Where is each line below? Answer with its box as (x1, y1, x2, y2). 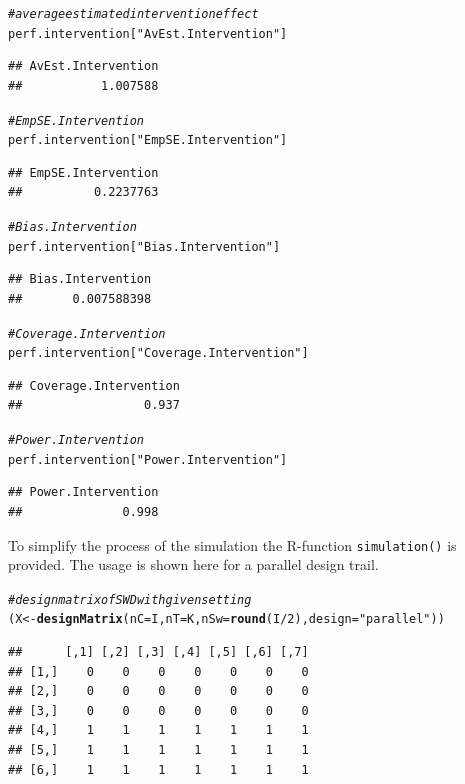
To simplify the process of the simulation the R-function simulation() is (8, 534, 457, 555)
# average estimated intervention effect (8, 7, 259, 21)
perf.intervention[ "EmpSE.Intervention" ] (8, 133, 288, 148)
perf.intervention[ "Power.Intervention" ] (8, 452, 288, 467)
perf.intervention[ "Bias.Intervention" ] (8, 239, 281, 254)
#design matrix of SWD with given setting (8, 592, 252, 607)
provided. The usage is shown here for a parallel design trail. (8, 554, 379, 575)
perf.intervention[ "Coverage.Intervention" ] (8, 346, 309, 361)
